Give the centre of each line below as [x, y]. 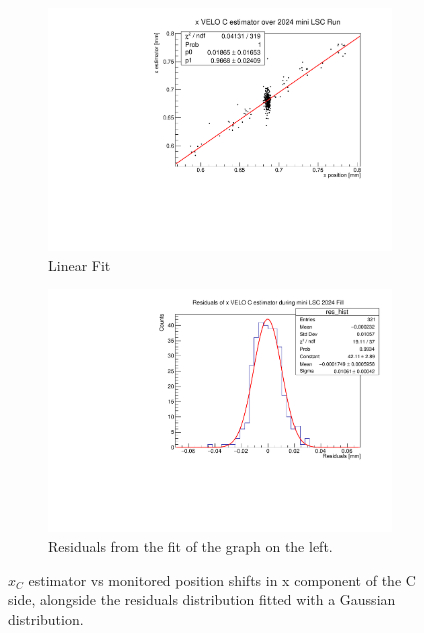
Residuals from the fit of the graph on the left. [190, 546]
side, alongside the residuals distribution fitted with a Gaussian [202, 599]
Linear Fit [79, 264]
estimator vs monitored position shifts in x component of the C [222, 579]
